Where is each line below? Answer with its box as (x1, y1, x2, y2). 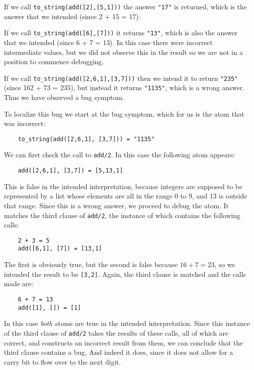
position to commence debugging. (4, 56, 104, 67)
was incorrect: (4, 118, 46, 128)
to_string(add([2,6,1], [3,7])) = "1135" (18, 135, 155, 143)
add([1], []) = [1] (18, 304, 81, 311)
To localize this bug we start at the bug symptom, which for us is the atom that (4, 108, 245, 119)
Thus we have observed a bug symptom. (4, 92, 124, 102)
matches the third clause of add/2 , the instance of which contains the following (4, 210, 240, 220)
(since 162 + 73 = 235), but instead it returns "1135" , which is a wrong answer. (4, 82, 245, 93)
